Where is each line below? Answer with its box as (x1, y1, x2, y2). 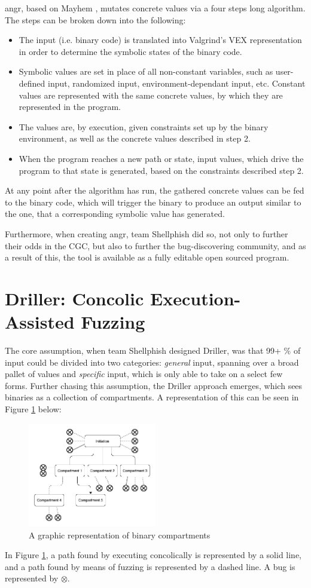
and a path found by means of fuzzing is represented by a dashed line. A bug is (5, 560, 295, 572)
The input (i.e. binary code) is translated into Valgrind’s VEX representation (19, 33, 302, 46)
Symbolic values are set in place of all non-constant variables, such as (19, 65, 273, 78)
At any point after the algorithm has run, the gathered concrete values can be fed (5, 184, 304, 197)
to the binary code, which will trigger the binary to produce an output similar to (5, 195, 301, 208)
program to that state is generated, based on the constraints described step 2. (19, 164, 304, 176)
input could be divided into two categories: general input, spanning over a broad (5, 356, 299, 368)
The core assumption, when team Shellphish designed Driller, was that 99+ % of (5, 344, 301, 356)
